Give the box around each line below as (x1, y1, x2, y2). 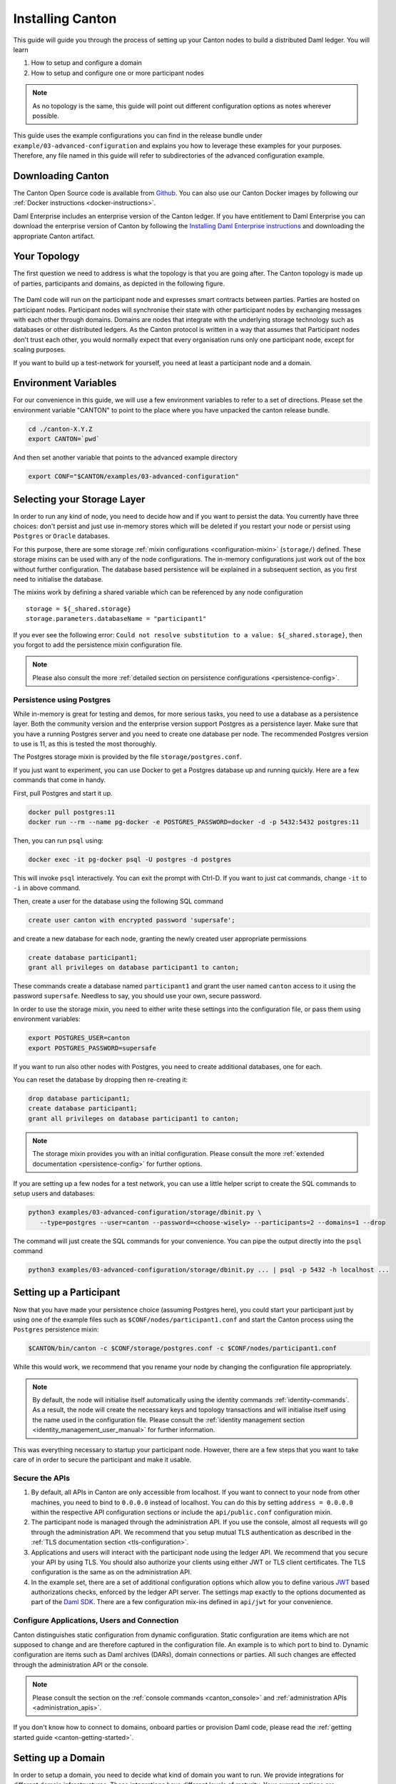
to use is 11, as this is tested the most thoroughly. (13, 739, 157, 749)
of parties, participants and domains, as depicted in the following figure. (13, 279, 225, 288)
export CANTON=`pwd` (28, 435, 100, 443)
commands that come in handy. (13, 776, 106, 784)
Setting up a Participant (13, 1287, 121, 1299)
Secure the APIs (13, 1473, 71, 1483)
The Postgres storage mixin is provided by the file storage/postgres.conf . (13, 753, 242, 761)
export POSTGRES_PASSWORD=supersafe (28, 1044, 157, 1052)
